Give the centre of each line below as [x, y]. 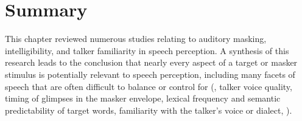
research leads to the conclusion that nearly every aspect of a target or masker [151, 62]
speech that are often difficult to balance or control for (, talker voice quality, [149, 86]
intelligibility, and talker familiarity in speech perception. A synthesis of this [147, 50]
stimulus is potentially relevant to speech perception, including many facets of [150, 74]
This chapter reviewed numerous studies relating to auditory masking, [136, 39]
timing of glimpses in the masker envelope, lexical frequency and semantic [143, 98]
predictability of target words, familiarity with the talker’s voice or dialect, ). [149, 110]
